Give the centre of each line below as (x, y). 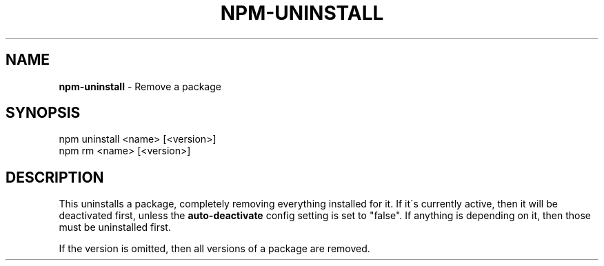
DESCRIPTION (55, 177)
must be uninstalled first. (115, 227)
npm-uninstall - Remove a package (140, 86)
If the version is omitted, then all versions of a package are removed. (214, 249)
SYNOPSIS (43, 113)
